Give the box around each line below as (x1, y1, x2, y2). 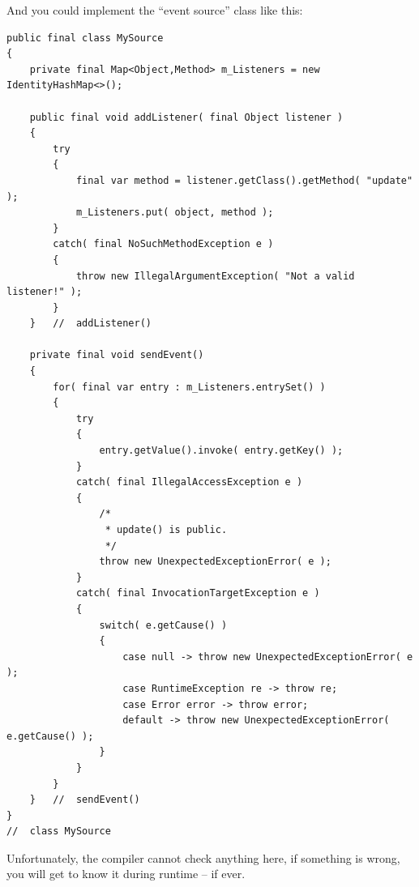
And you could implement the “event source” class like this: (6, 2, 303, 18)
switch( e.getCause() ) (99, 619, 228, 631)
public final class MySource (6, 32, 164, 44)
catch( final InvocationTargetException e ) (75, 587, 320, 599)
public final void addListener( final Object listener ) (29, 111, 344, 123)
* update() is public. (105, 524, 228, 535)
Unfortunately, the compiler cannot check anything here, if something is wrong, (6, 849, 400, 866)
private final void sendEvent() (29, 349, 204, 361)
